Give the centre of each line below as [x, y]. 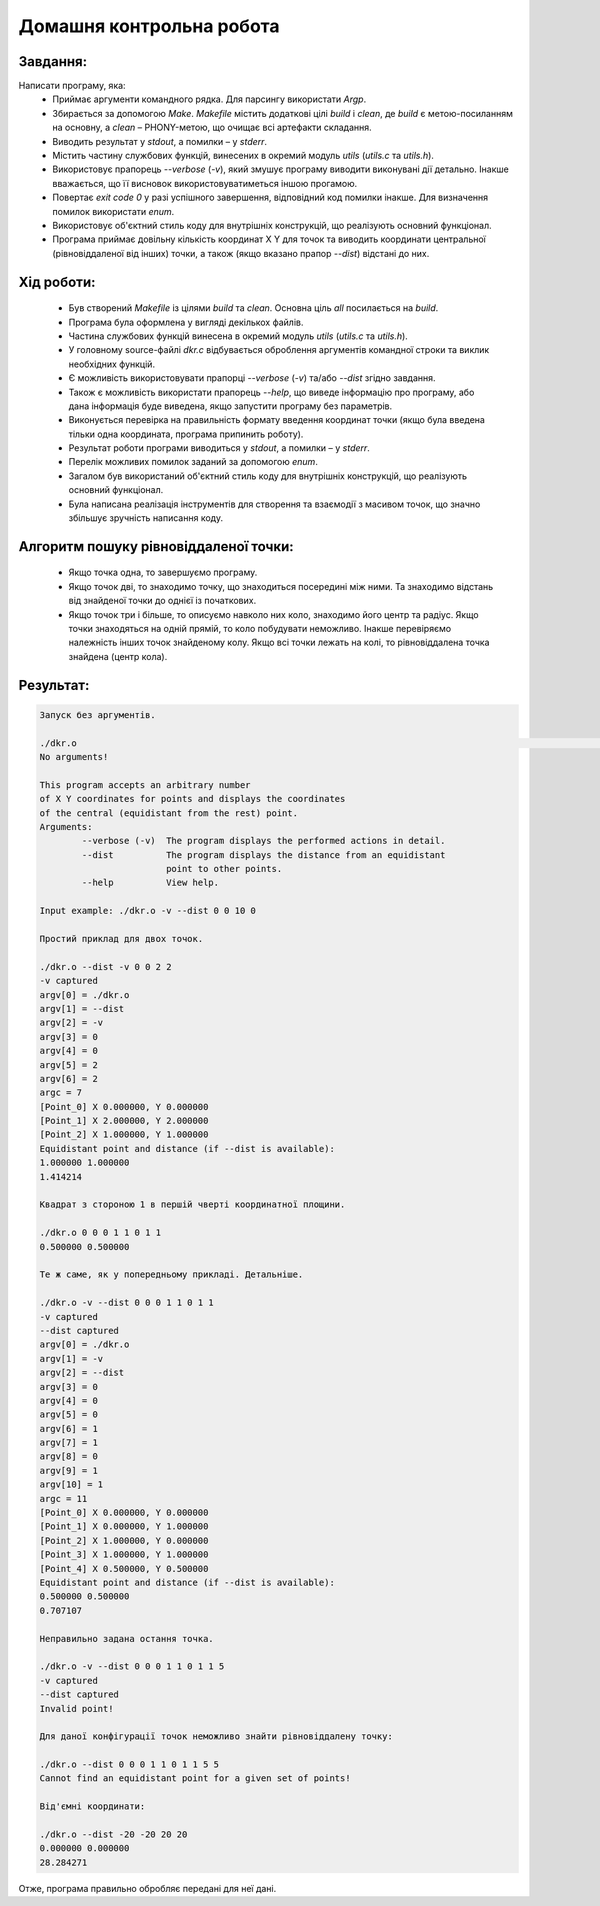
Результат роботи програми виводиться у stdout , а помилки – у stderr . [219, 448]
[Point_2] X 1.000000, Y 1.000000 [124, 1134]
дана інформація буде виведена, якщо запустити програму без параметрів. [230, 406]
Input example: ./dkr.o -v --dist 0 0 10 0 [148, 911]
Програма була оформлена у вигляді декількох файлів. [186, 322]
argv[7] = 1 [69, 1443]
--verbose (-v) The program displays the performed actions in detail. [263, 841]
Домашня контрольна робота [149, 26]
